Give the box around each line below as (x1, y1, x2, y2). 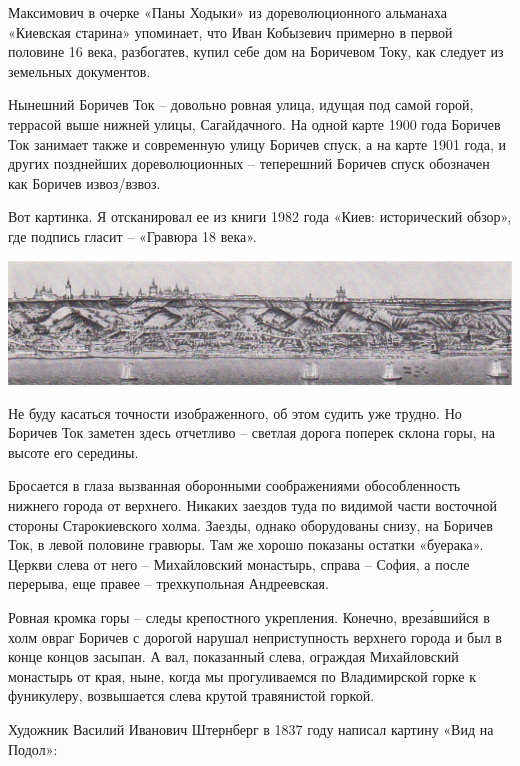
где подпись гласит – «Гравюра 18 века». (8, 225, 257, 246)
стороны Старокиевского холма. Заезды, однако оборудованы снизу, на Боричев (8, 514, 493, 535)
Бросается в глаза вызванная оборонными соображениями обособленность (8, 475, 461, 496)
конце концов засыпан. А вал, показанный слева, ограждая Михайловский (8, 646, 459, 667)
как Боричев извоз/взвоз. (8, 172, 161, 193)
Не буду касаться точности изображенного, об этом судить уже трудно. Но (8, 402, 462, 423)
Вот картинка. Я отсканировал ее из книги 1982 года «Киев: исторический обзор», (8, 206, 512, 227)
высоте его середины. (8, 441, 139, 462)
